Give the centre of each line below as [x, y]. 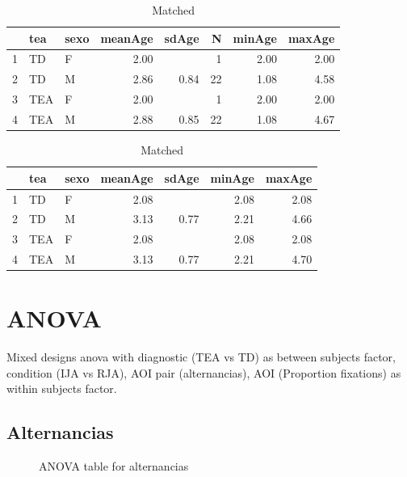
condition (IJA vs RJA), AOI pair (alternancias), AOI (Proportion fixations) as [204, 372]
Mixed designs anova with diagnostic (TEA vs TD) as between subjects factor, [201, 357]
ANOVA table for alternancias [114, 466]
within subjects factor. [62, 388]
